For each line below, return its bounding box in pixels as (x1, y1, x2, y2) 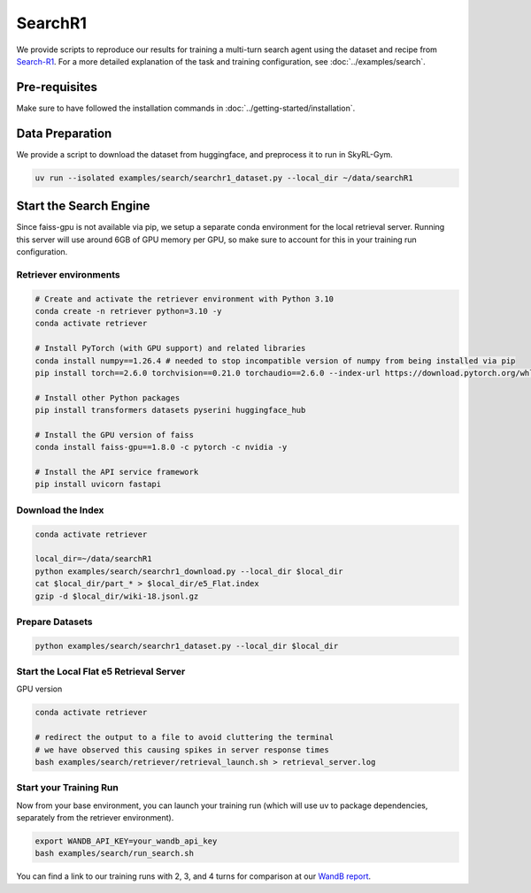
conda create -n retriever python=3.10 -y (35, 306, 222, 316)
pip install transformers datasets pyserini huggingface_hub (35, 405, 306, 416)
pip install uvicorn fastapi (35, 479, 162, 490)
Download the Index (16, 504, 104, 516)
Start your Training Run (16, 782, 119, 794)
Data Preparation (16, 126, 112, 141)
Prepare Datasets (16, 615, 93, 628)
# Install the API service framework (35, 467, 199, 477)
